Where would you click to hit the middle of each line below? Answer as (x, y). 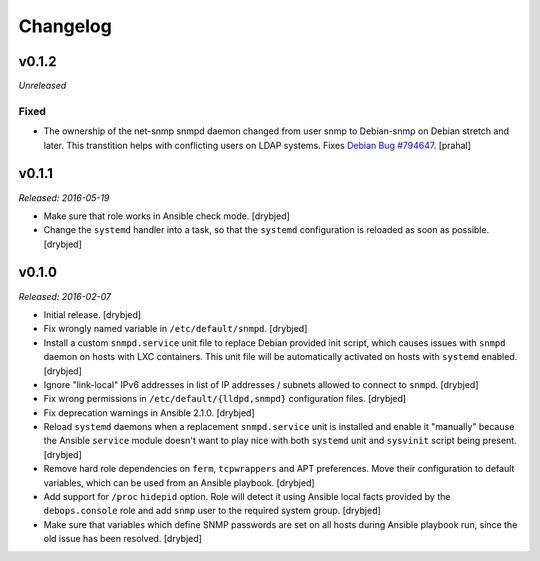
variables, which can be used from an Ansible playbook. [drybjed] (179, 482)
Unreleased (42, 86)
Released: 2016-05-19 (64, 197)
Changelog (65, 26)
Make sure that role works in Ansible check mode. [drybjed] (166, 216)
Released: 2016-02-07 (65, 296)
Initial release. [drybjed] (92, 314)
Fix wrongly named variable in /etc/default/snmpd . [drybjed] (175, 329)
